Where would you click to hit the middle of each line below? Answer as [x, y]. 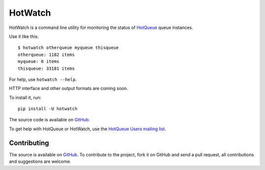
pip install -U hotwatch [48, 109]
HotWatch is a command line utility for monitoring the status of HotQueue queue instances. [101, 28]
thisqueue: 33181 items [46, 68]
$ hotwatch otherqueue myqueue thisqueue [68, 48]
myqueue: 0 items [39, 62]
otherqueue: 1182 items [46, 55]
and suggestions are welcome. [40, 162]
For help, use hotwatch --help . [43, 79]
